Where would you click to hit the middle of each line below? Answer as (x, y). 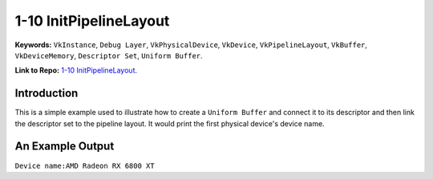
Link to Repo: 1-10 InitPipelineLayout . (76, 70)
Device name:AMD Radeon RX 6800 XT (85, 165)
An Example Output (65, 147)
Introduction (47, 93)
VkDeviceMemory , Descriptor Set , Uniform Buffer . (109, 55)
